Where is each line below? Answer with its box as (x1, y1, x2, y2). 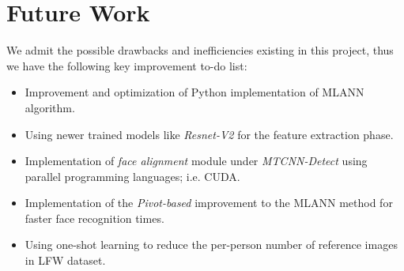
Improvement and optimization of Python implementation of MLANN (25, 84, 364, 100)
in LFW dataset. (25, 252, 106, 269)
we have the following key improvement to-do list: (6, 57, 247, 73)
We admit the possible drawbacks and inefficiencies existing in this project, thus (6, 42, 394, 58)
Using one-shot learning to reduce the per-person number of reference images (25, 236, 398, 253)
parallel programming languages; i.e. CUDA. (25, 167, 240, 184)
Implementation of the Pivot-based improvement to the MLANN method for (25, 194, 393, 211)
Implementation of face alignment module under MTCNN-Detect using (25, 152, 368, 169)
